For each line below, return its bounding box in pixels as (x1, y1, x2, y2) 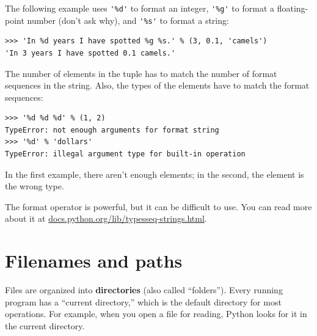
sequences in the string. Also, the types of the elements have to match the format (5, 79, 310, 92)
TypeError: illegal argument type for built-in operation (5, 150, 246, 159)
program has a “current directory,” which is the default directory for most (5, 295, 282, 308)
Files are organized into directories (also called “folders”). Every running (5, 283, 283, 296)
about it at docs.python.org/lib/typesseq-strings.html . (5, 212, 207, 225)
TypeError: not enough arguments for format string (5, 125, 219, 134)
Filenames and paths (5, 248, 183, 273)
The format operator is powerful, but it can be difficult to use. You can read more (5, 200, 312, 213)
